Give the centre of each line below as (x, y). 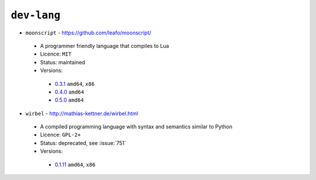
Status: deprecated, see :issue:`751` (83, 143)
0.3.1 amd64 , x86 (75, 84)
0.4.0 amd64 (69, 92)
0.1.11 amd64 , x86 (75, 164)
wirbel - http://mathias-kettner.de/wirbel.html (82, 113)
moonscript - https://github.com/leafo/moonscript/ (88, 33)
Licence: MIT (56, 54)
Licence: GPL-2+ (61, 135)
